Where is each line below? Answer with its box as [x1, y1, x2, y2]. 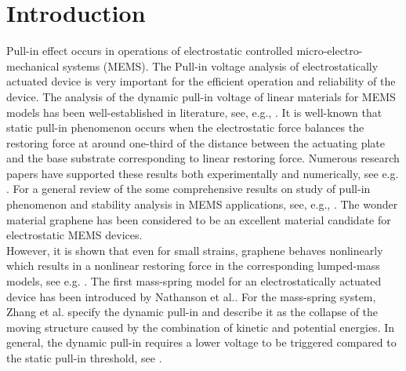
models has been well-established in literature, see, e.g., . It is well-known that [6, 104, 382, 120]
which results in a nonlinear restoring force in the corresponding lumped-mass [6, 257, 380, 274]
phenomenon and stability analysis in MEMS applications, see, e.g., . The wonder [6, 196, 398, 213]
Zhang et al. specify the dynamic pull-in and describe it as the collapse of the [6, 304, 379, 320]
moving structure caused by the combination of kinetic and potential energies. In [6, 318, 395, 335]
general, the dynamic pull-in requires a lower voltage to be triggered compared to [6, 334, 397, 351]
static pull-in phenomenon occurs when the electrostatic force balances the [6, 119, 364, 136]
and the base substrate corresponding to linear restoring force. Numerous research [6, 150, 400, 166]
